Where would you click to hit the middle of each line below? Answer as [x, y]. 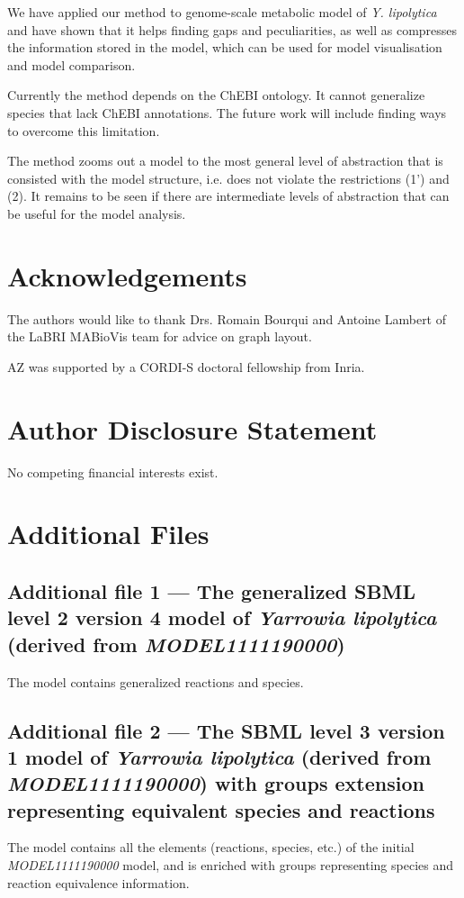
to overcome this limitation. [84, 130]
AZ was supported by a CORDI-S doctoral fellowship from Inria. [186, 366]
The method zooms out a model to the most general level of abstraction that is [225, 161]
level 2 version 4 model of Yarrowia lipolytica [222, 617]
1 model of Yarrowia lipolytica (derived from [219, 756]
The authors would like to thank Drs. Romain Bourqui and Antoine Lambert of [227, 318]
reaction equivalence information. [98, 882]
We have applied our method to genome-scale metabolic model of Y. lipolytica [222, 12]
